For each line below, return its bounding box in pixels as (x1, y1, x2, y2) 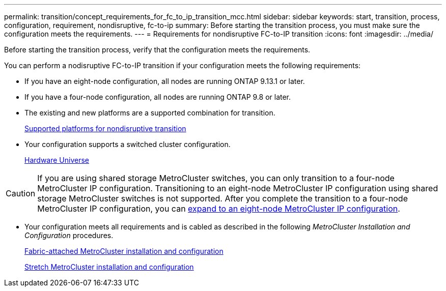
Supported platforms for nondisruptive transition (24, 124, 186, 133)
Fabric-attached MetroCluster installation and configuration (24, 247, 224, 255)
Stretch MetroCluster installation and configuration (24, 263, 194, 271)
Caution (6, 188, 36, 198)
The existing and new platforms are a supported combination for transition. (24, 108, 275, 117)
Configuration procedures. (24, 231, 114, 240)
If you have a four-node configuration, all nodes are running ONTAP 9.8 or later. (24, 93, 291, 101)
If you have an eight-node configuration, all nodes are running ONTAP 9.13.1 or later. (24, 77, 305, 85)
